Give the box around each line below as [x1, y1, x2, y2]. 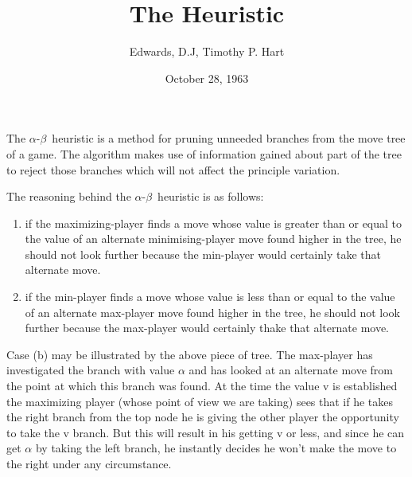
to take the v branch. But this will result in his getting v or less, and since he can [6, 424, 405, 440]
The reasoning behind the [6, 188, 131, 205]
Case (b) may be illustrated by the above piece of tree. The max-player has [6, 346, 373, 362]
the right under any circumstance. [6, 455, 172, 471]
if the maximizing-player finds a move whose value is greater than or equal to [25, 214, 402, 231]
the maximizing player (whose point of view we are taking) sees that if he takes [6, 393, 394, 409]
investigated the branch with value [6, 362, 175, 378]
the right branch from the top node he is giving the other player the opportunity [6, 409, 399, 425]
